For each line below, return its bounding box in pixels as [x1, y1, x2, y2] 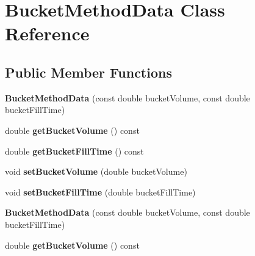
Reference [5, 21, 90, 46]
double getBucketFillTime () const [5, 144, 144, 157]
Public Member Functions [5, 62, 172, 81]
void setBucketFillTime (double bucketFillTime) [5, 185, 196, 198]
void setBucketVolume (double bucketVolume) [5, 165, 187, 178]
